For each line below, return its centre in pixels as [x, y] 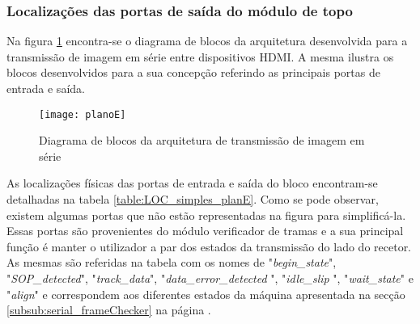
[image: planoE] [83, 114]
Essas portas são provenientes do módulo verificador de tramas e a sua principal [205, 231]
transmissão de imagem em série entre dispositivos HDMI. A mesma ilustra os [200, 56]
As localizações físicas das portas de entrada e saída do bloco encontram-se [192, 183]
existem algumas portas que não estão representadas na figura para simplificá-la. [206, 215]
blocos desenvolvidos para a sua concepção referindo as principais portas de [193, 72]
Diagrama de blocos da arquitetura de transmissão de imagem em [202, 140]
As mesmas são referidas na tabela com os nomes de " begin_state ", [172, 262]
